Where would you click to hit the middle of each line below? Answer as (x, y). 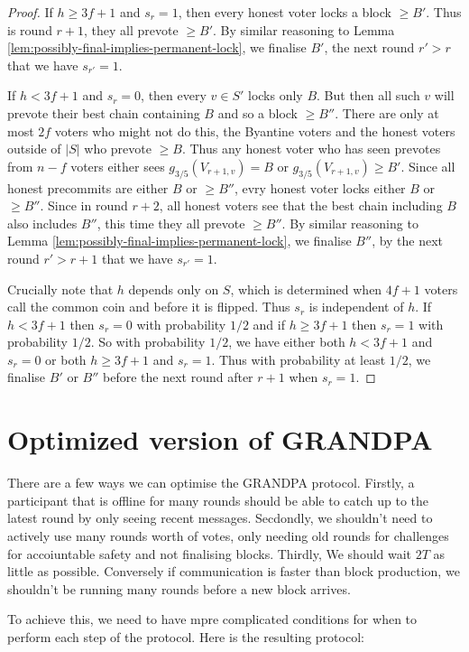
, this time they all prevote (171, 223)
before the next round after (178, 377)
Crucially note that (60, 289)
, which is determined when (306, 289)
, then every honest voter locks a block (285, 12)
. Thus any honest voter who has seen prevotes (311, 149)
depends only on (174, 289)
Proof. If (30, 12)
